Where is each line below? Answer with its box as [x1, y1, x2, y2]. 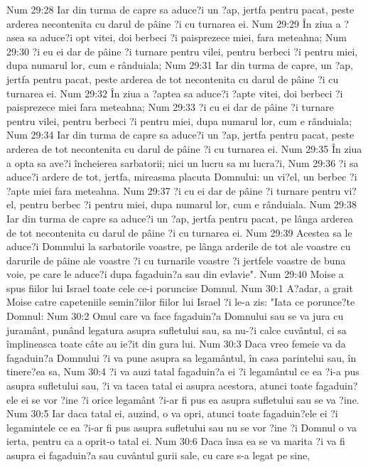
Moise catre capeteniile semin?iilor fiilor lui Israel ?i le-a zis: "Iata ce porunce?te [6, 294, 355, 309]
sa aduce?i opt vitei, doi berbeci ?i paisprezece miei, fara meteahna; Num [28, 30, 347, 45]
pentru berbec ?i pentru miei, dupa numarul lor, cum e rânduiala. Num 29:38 [19, 197, 357, 212]
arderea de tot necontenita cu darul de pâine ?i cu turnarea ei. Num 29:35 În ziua [6, 141, 362, 156]
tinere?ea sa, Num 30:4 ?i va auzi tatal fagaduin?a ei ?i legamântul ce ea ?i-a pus [6, 364, 359, 379]
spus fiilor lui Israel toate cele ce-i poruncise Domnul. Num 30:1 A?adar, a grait [6, 280, 353, 295]
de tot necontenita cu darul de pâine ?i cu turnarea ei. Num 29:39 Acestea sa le [6, 225, 352, 240]
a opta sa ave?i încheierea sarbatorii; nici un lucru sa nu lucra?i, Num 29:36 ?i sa [6, 155, 359, 170]
